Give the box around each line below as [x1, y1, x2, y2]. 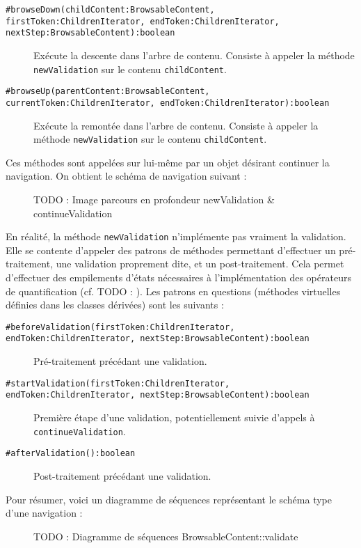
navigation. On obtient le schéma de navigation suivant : [6, 169, 247, 183]
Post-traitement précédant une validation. [33, 468, 211, 483]
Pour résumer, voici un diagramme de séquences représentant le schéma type [6, 492, 332, 506]
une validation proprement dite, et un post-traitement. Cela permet [56, 256, 344, 271]
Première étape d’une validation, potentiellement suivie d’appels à [33, 410, 315, 424]
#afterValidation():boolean [6, 448, 136, 459]
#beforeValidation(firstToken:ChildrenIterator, [6, 322, 235, 332]
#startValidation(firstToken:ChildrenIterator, [6, 378, 230, 389]
